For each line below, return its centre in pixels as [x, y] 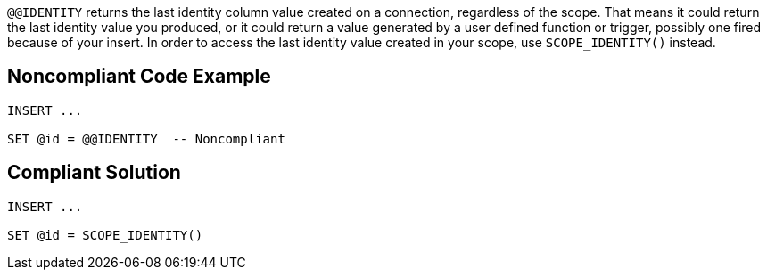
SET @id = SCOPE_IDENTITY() [105, 235]
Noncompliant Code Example [139, 77]
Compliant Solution [94, 173]
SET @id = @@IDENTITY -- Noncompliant [146, 138]
